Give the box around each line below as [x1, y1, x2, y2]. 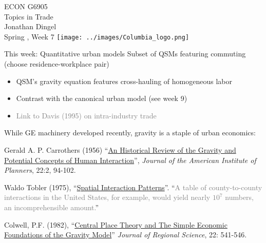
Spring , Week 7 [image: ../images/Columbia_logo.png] [4, 31, 189, 42]
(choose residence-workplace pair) [4, 58, 109, 69]
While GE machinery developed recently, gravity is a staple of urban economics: [4, 127, 256, 138]
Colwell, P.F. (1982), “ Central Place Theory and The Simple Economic [4, 219, 227, 230]
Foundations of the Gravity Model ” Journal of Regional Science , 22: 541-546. [4, 229, 247, 240]
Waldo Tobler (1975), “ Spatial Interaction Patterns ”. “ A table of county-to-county [4, 181, 262, 192]
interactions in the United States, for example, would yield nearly [4, 192, 211, 202]
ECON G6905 [4, 1, 48, 11]
